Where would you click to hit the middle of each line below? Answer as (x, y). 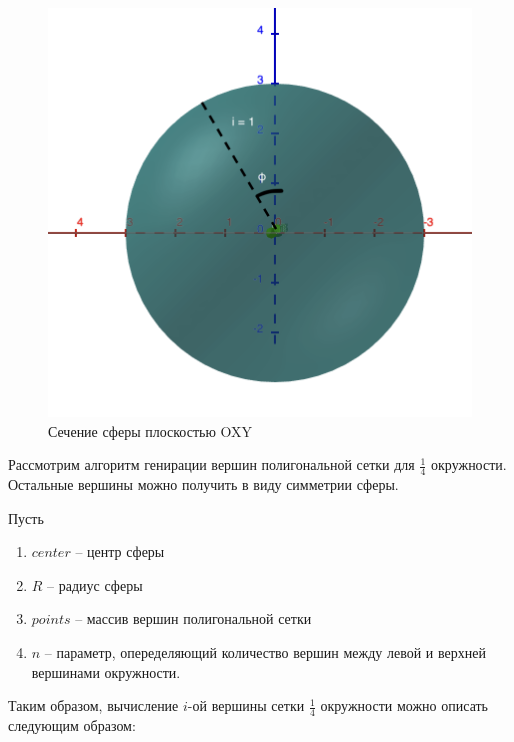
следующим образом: (72, 725)
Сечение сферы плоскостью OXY (150, 430)
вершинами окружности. (106, 671)
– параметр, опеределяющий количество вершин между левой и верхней (265, 652)
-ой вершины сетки (246, 705)
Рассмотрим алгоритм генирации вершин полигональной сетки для (211, 464)
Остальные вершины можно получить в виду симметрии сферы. (203, 484)
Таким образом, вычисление (93, 705)
